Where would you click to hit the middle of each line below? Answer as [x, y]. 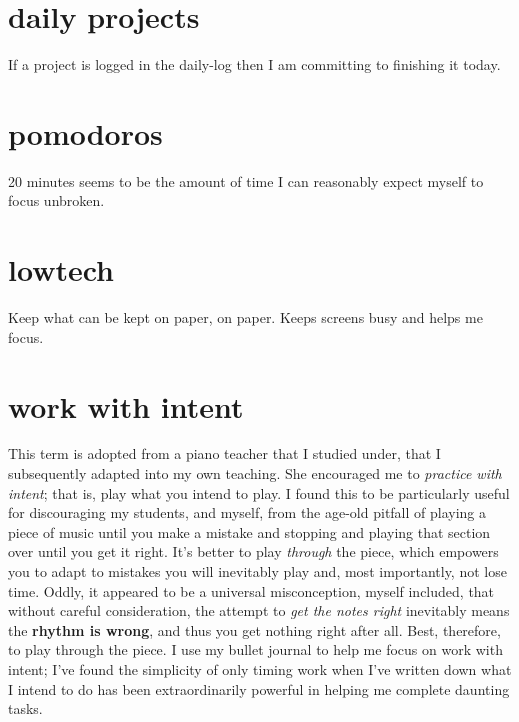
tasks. [25, 708]
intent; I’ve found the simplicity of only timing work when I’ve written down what [260, 669]
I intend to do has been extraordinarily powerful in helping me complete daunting [259, 688]
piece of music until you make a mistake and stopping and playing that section [249, 531]
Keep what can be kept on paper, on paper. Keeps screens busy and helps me [245, 317]
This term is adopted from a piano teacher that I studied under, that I [224, 453]
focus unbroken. [56, 200]
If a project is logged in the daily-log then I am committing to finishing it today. [254, 64]
